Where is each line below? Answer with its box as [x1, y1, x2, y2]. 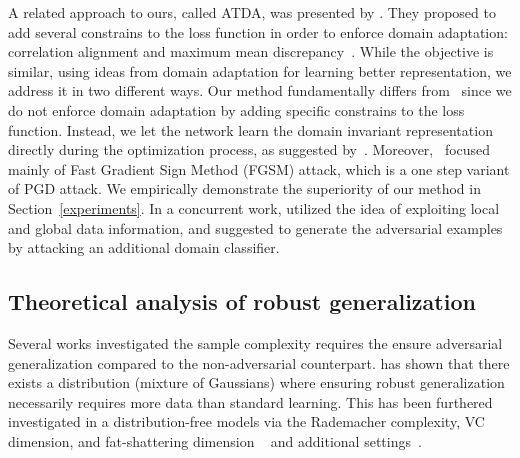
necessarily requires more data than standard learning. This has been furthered [8, 391, 493, 412]
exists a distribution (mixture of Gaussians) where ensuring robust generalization [8, 372, 505, 393]
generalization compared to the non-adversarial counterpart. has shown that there [8, 352, 510, 373]
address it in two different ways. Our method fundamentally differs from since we [8, 80, 512, 101]
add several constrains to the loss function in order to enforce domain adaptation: [8, 21, 508, 42]
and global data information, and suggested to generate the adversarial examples [8, 217, 503, 238]
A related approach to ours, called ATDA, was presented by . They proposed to [8, 2, 496, 22]
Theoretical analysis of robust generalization [8, 286, 476, 317]
